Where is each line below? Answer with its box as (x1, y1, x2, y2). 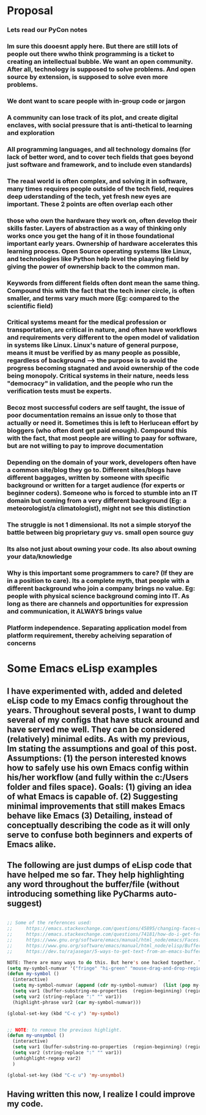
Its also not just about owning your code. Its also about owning (7, 545, 197, 554)
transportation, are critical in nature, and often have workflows (7, 325, 197, 334)
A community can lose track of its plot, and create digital (7, 113, 178, 121)
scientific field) (7, 302, 54, 310)
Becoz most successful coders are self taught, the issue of (7, 403, 185, 412)
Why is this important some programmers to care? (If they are (7, 569, 194, 577)
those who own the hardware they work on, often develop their (7, 216, 197, 224)
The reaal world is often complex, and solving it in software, (7, 177, 188, 185)
